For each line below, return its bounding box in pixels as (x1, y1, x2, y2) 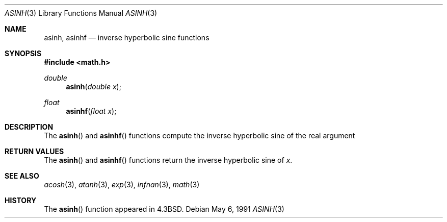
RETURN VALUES (5, 147, 64, 156)
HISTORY (5, 196, 37, 205)
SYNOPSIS (5, 49, 42, 58)
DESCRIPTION (5, 122, 54, 131)
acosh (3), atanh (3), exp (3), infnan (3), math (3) (44, 180, 200, 189)
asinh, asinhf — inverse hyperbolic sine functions (44, 33, 209, 42)
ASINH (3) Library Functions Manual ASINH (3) (5, 9, 157, 17)
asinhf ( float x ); (66, 107, 117, 115)
